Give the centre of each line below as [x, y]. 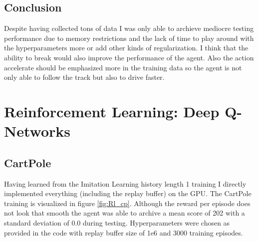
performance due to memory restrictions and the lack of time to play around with [129, 38]
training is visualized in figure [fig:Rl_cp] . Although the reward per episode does [127, 203]
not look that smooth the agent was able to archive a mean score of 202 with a [125, 213]
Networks [37, 131]
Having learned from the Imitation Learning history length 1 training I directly [125, 183]
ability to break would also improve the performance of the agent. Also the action [129, 57]
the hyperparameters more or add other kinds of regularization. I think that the [126, 48]
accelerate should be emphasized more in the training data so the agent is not [123, 67]
